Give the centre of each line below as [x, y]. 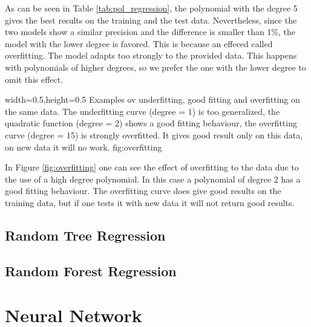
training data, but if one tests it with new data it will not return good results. [150, 202]
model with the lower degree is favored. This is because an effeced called [139, 43]
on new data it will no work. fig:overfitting [83, 147]
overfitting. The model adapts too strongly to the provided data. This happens [151, 55]
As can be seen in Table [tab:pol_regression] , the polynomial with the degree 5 [151, 8]
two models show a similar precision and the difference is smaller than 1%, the [150, 32]
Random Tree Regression [85, 235]
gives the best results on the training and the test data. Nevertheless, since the [151, 20]
